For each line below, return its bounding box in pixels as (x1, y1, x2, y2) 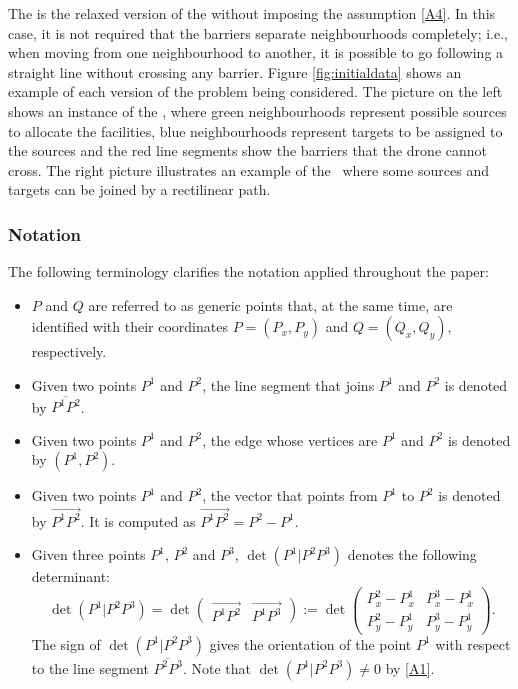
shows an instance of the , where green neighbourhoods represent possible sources (8, 100, 507, 121)
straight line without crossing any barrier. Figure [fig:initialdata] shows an (8, 61, 462, 82)
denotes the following (347, 544, 477, 565)
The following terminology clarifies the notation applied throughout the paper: (8, 261, 489, 282)
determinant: (31, 566, 111, 587)
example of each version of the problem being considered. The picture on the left (8, 81, 503, 102)
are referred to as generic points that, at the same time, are (88, 294, 453, 315)
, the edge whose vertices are (202, 429, 378, 450)
